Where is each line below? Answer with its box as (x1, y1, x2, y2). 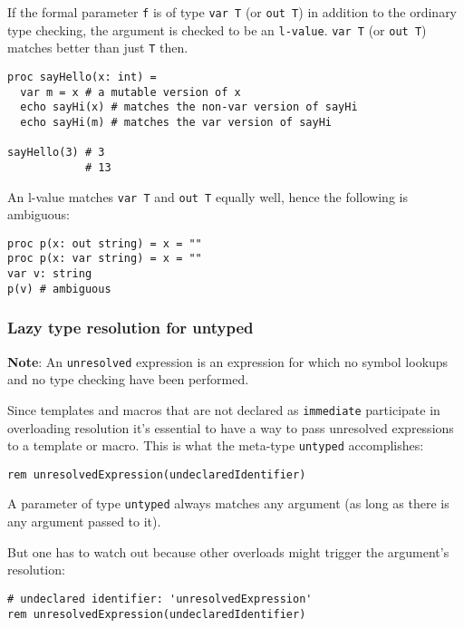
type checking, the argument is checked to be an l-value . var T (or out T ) (7, 20, 427, 39)
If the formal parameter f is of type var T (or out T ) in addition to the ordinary (7, 3, 458, 21)
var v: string (7, 267, 92, 281)
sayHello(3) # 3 (7, 146, 105, 159)
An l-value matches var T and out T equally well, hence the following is (7, 187, 408, 206)
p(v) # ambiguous (7, 282, 111, 295)
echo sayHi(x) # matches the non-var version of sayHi (20, 101, 358, 114)
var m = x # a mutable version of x (20, 85, 241, 99)
